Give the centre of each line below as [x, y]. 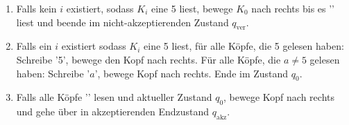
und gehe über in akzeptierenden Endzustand [113, 112]
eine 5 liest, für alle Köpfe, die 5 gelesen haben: [244, 46]
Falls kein [36, 8]
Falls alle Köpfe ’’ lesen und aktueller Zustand [114, 97]
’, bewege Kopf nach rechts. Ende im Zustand [191, 73]
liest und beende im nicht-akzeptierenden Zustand [122, 22]
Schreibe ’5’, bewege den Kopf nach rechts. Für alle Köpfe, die [148, 59]
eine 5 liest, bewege [192, 8]
